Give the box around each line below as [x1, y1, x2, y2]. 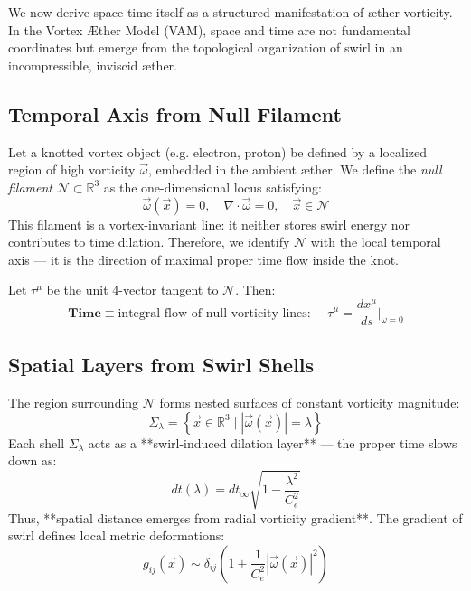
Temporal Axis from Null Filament [8, 99, 342, 127]
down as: [8, 451, 57, 470]
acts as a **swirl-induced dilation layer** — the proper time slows [88, 433, 457, 452]
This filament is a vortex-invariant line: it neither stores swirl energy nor [8, 214, 410, 233]
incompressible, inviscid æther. [8, 55, 177, 74]
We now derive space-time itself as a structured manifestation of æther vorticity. [8, 3, 453, 21]
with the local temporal [310, 232, 441, 251]
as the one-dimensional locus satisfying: [103, 177, 322, 196]
